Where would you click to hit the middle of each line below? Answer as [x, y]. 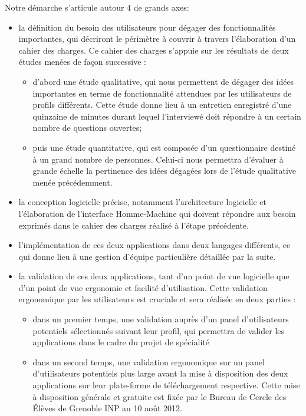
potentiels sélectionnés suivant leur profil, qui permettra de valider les [159, 330]
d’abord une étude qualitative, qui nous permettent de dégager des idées [163, 81]
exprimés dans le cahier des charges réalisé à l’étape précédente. [134, 225]
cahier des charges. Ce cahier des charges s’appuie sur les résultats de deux [154, 50]
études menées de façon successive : [82, 62]
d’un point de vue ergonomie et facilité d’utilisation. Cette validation [143, 287]
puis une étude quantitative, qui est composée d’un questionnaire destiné [164, 147]
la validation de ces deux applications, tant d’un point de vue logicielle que [154, 276]
